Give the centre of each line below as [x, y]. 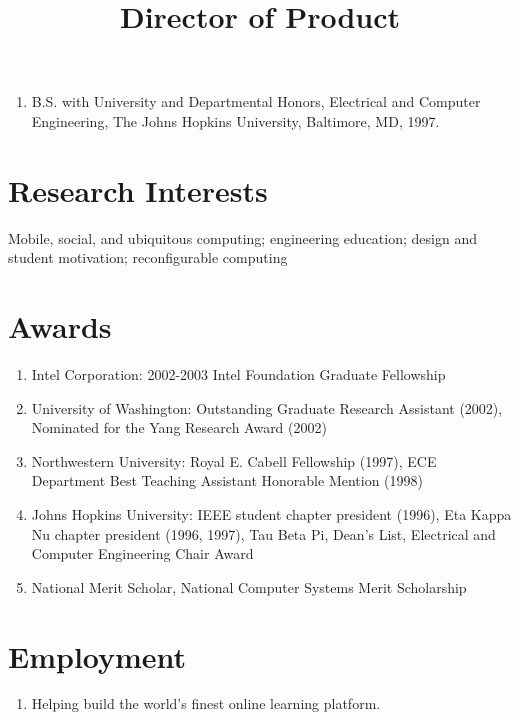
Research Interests [138, 189]
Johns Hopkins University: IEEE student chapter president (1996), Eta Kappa [271, 513]
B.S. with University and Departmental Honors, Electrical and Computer [256, 101]
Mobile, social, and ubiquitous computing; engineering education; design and [242, 237]
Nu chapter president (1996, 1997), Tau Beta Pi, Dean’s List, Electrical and [263, 533]
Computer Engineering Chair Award [142, 553]
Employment [97, 655]
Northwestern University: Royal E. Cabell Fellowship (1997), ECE [234, 460]
